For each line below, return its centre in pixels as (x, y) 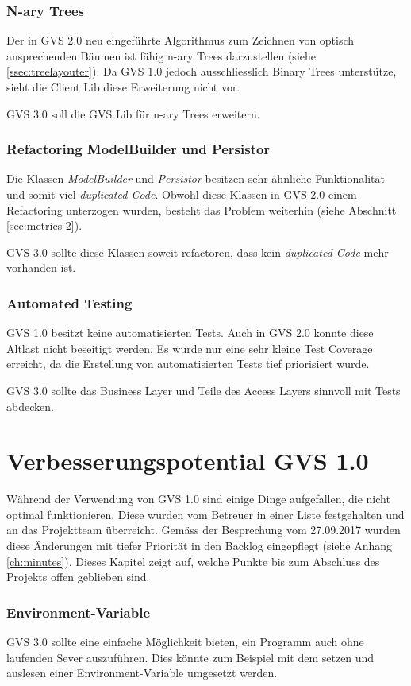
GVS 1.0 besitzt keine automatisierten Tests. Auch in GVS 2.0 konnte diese (190, 333)
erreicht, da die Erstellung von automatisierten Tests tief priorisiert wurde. (188, 364)
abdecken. (30, 406)
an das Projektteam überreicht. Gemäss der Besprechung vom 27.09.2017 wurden (204, 530)
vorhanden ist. (41, 267)
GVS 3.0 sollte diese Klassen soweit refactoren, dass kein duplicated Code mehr (198, 252)
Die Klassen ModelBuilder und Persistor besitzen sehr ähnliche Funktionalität (196, 178)
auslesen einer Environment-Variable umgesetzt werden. (142, 673)
